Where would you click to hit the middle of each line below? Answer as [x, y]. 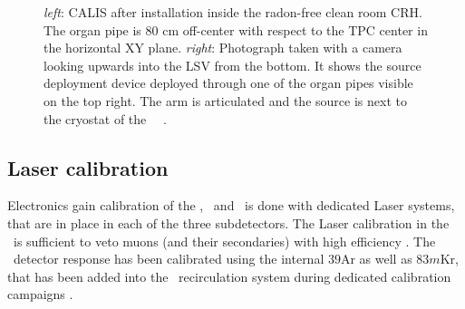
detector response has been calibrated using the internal [169, 259]
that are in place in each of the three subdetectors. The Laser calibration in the [228, 222]
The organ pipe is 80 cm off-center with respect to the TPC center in [236, 29]
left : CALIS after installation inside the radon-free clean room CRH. [233, 12]
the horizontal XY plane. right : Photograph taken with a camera [223, 48]
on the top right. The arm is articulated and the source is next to [225, 100]
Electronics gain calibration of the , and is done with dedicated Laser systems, [231, 205]
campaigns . [40, 294]
